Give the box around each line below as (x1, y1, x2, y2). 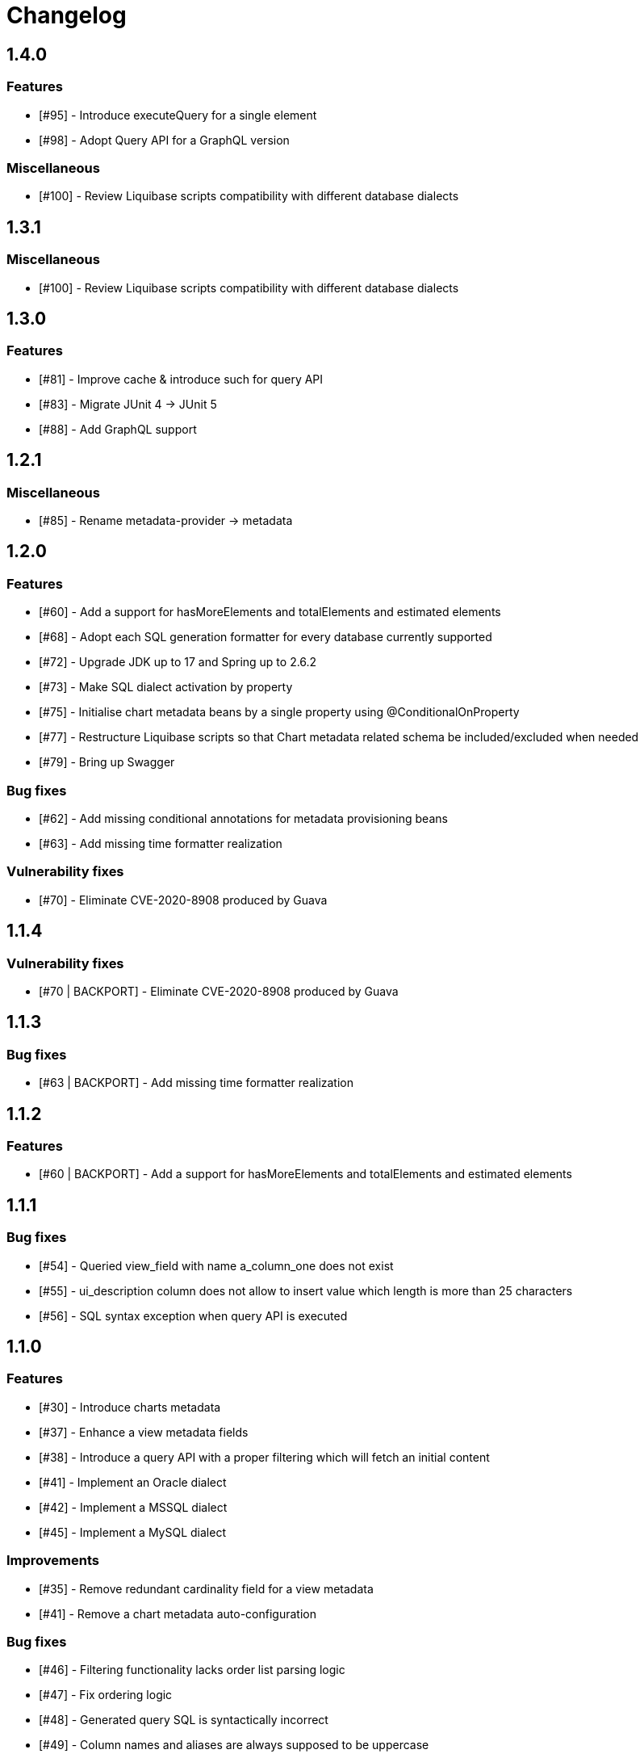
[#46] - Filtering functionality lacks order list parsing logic (39, 1663, 345, 1677)
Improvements (6, 1552, 99, 1569)
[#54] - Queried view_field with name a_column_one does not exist (39, 1258, 394, 1273)
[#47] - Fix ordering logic (39, 1688, 173, 1702)
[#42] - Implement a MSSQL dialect (39, 1500, 228, 1514)
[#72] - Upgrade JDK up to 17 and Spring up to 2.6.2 (39, 655, 317, 669)
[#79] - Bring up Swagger (39, 755, 175, 770)
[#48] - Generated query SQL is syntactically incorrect (39, 1713, 328, 1727)
